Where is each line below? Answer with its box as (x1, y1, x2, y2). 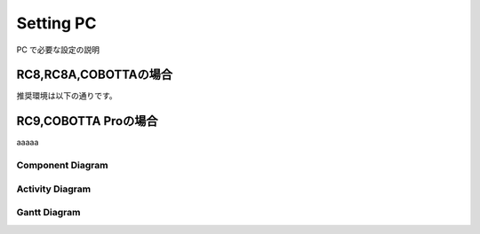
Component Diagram (16, 160, 108, 172)
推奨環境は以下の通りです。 (16, 90, 117, 101)
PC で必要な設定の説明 (16, 44, 100, 55)
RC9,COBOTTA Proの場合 (16, 113, 158, 129)
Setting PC (16, 13, 97, 33)
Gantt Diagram (16, 207, 81, 219)
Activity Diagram (16, 183, 92, 195)
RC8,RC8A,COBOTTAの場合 (16, 67, 173, 82)
